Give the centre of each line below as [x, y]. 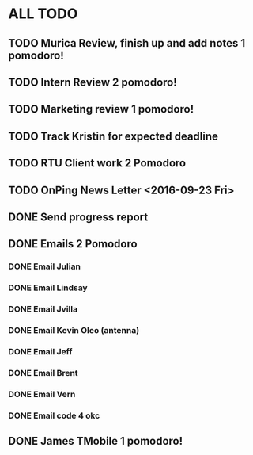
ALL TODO [43, 14]
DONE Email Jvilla [43, 309]
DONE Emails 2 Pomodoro [73, 244]
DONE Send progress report [78, 217]
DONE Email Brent [43, 373]
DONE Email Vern [42, 394]
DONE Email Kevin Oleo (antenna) [74, 330]
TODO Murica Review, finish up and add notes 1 [127, 43]
